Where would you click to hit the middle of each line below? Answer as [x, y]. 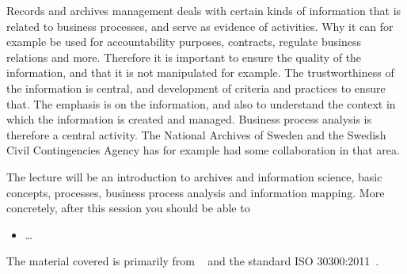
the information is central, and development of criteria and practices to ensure [196, 88]
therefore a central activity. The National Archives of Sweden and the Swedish [196, 134]
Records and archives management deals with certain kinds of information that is [204, 10]
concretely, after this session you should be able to [128, 208]
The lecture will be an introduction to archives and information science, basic [194, 176]
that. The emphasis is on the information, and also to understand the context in [201, 103]
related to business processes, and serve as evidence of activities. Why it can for [200, 26]
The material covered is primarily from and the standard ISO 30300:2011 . [193, 261]
